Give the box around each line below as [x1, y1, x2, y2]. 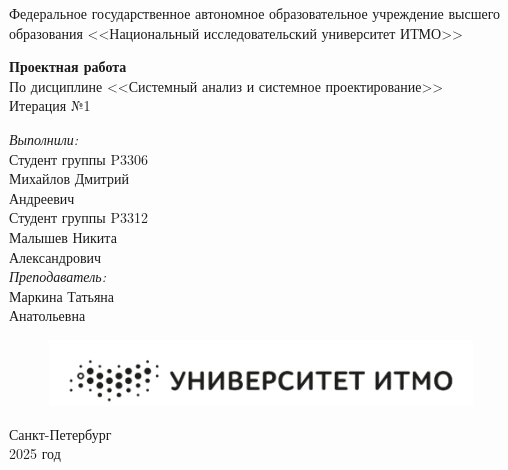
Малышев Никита [9, 226, 117, 247]
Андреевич [9, 187, 75, 208]
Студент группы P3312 [9, 207, 148, 228]
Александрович [9, 246, 102, 267]
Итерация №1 [9, 95, 91, 116]
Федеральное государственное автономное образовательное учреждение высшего [9, 3, 501, 23]
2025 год [9, 443, 61, 464]
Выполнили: [9, 128, 79, 149]
